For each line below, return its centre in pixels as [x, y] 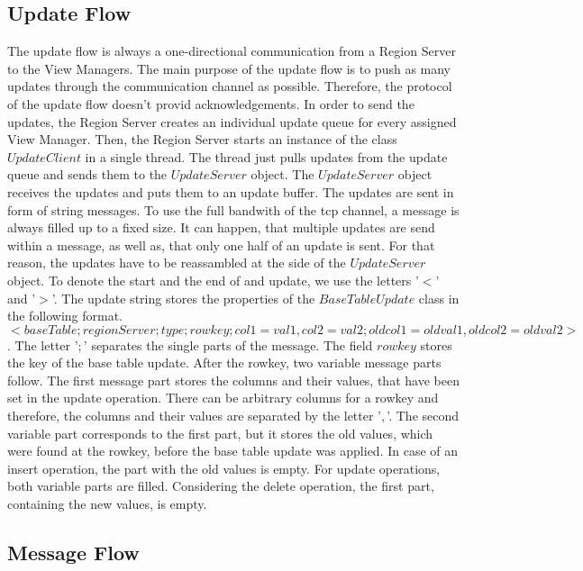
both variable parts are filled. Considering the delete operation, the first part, [221, 486]
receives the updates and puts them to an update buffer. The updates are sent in [231, 191]
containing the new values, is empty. [107, 504]
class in [439, 298]
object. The [282, 174]
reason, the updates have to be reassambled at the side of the [177, 263]
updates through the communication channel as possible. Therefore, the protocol [230, 86]
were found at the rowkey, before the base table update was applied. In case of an [233, 451]
